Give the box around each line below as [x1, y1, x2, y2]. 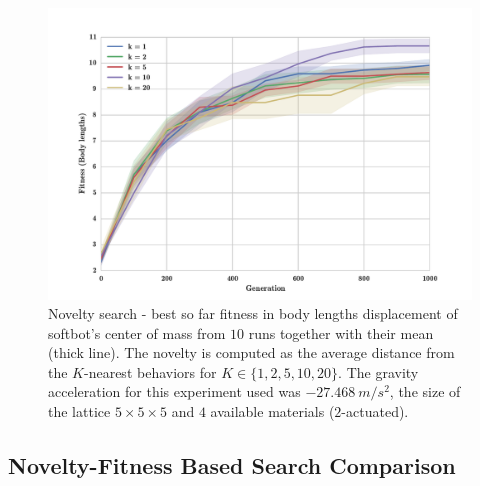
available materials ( [210, 401, 335, 422]
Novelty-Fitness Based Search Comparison [8, 450, 456, 481]
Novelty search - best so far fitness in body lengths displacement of [48, 303, 458, 324]
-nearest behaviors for [84, 361, 217, 382]
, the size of [389, 381, 461, 402]
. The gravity [338, 361, 419, 382]
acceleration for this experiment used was [48, 381, 301, 402]
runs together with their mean [248, 322, 434, 343]
